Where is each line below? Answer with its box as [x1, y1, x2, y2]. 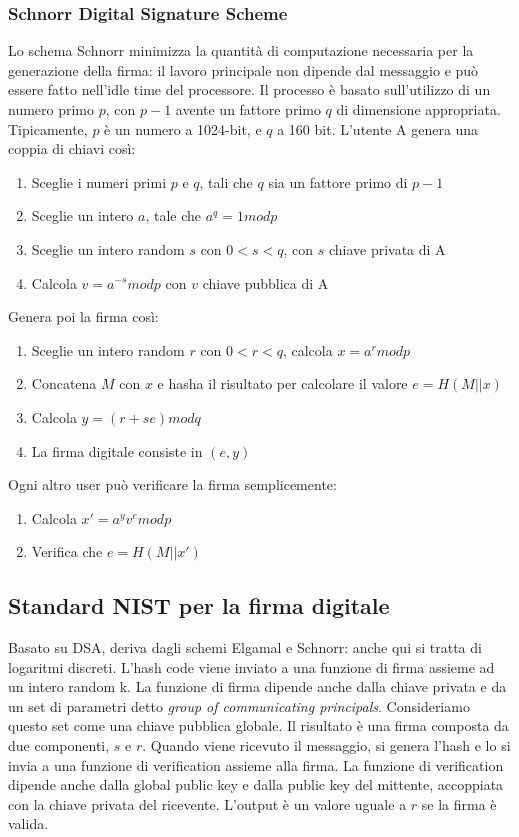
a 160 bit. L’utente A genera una [277, 118, 479, 139]
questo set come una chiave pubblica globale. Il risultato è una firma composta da [8, 715, 509, 736]
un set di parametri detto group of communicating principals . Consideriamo [8, 695, 470, 716]
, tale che [145, 205, 202, 226]
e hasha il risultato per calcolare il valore [157, 373, 408, 394]
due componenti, [8, 735, 110, 756]
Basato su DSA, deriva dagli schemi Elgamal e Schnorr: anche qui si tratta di [8, 637, 482, 658]
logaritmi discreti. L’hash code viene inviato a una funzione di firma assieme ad [8, 656, 495, 677]
